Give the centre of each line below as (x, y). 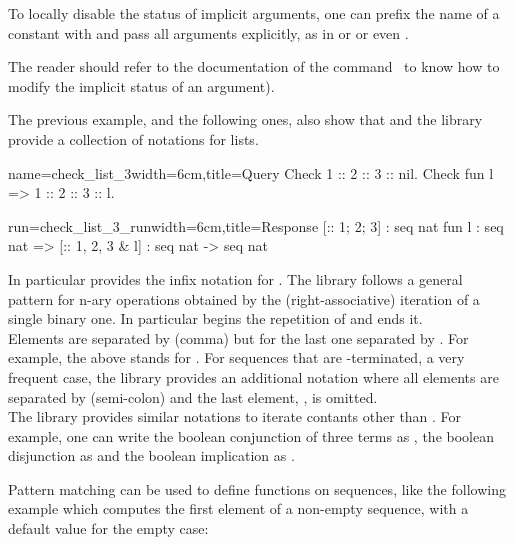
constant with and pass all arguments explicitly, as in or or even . (208, 32)
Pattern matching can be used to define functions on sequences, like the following (257, 488)
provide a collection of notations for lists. (133, 138)
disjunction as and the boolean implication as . (151, 455)
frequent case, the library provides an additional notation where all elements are (253, 376)
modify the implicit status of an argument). (141, 85)
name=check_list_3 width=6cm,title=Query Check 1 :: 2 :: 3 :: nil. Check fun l (251, 172)
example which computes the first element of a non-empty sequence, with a (238, 508)
